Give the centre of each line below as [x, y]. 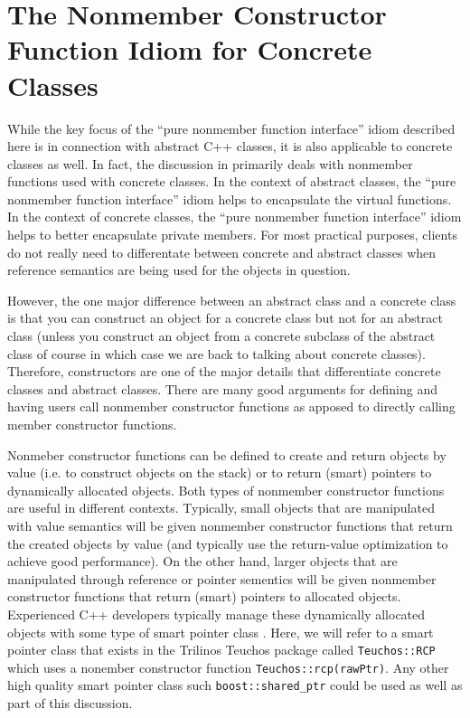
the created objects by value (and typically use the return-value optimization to [228, 543]
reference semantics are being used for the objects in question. [179, 270]
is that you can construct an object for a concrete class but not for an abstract [226, 318]
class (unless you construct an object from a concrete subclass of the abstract [221, 336]
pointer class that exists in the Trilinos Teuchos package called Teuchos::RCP [221, 650]
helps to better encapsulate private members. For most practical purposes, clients [232, 235]
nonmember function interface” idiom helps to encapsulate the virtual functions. [230, 198]
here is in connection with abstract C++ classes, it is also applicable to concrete [230, 146]
